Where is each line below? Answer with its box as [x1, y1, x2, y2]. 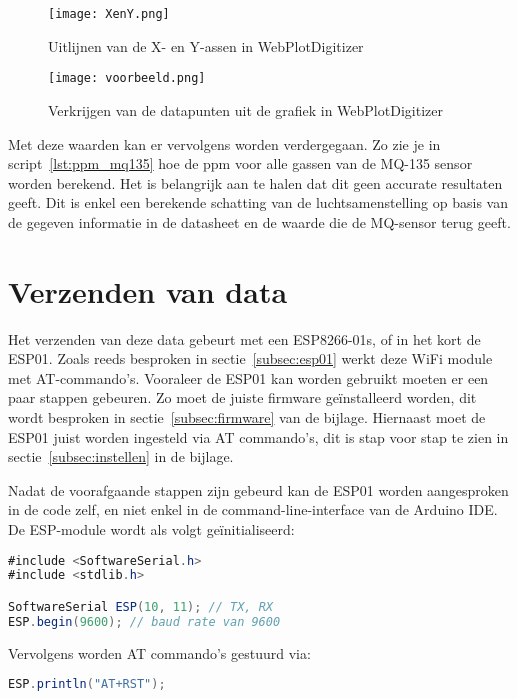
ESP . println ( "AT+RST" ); [8, 677, 166, 692]
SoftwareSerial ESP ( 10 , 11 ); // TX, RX [8, 599, 273, 614]
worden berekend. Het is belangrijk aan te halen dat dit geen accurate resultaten [8, 172, 503, 193]
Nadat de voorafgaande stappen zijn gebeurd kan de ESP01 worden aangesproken [8, 479, 509, 500]
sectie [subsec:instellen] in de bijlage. [8, 446, 234, 467]
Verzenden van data [8, 270, 288, 311]
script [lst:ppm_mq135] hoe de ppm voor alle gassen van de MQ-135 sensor [8, 153, 473, 174]
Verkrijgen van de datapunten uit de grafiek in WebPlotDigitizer [48, 99, 443, 120]
